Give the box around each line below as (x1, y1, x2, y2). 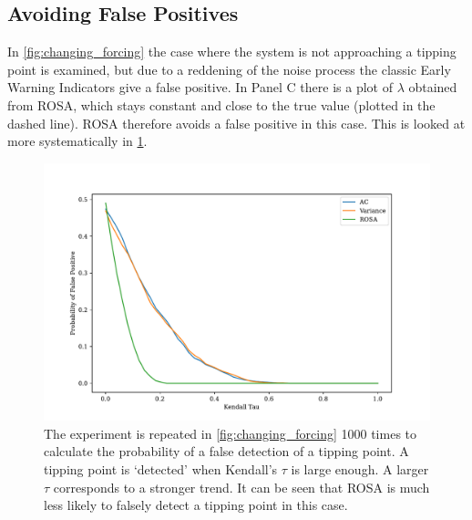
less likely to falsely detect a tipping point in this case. (44, 495, 348, 515)
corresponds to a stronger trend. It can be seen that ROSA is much (53, 477, 430, 496)
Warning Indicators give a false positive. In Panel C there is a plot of (7, 78, 393, 97)
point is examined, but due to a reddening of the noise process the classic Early (7, 59, 451, 78)
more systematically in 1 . (7, 131, 148, 151)
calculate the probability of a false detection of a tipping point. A (44, 442, 409, 461)
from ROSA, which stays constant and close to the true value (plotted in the (7, 95, 436, 114)
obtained (408, 78, 457, 97)
